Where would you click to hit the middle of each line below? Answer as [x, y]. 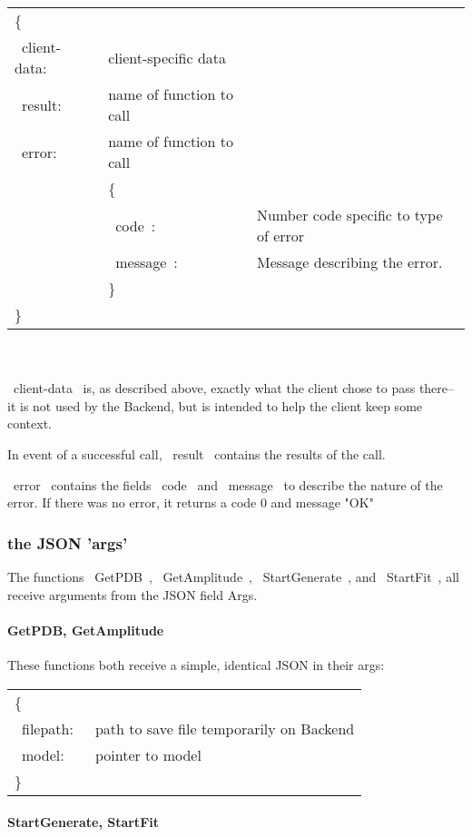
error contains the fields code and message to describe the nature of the [228, 484]
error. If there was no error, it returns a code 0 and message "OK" [191, 502]
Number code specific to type [349, 215]
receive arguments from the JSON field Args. [133, 594]
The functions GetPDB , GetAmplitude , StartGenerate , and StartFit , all [233, 576]
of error [280, 236]
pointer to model [148, 754]
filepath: [48, 728]
